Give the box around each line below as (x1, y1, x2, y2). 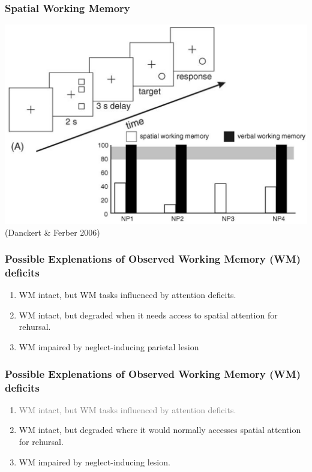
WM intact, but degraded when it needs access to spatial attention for (19, 308, 278, 321)
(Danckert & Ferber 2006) (5, 226, 100, 238)
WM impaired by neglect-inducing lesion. (19, 455, 170, 468)
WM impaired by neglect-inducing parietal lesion (19, 341, 199, 353)
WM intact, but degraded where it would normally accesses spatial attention (19, 423, 301, 436)
